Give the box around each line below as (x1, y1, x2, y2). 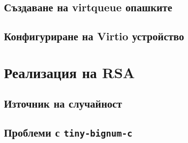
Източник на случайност (4, 96, 122, 111)
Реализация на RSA (4, 62, 135, 82)
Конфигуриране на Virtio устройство (4, 29, 184, 44)
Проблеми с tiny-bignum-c (4, 125, 133, 140)
